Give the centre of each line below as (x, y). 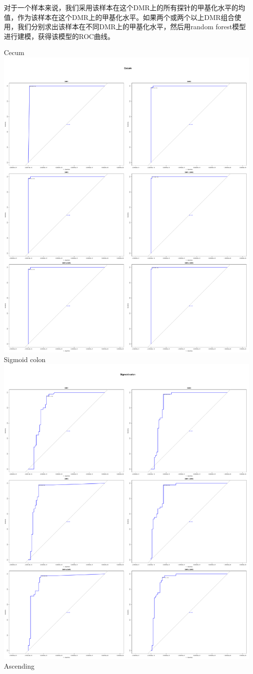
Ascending (19, 665)
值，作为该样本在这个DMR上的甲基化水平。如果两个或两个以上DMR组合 (119, 17)
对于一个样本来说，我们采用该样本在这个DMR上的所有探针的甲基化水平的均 (125, 7)
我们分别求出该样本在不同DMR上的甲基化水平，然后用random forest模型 (132, 27)
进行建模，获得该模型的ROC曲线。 (59, 36)
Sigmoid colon (25, 359)
